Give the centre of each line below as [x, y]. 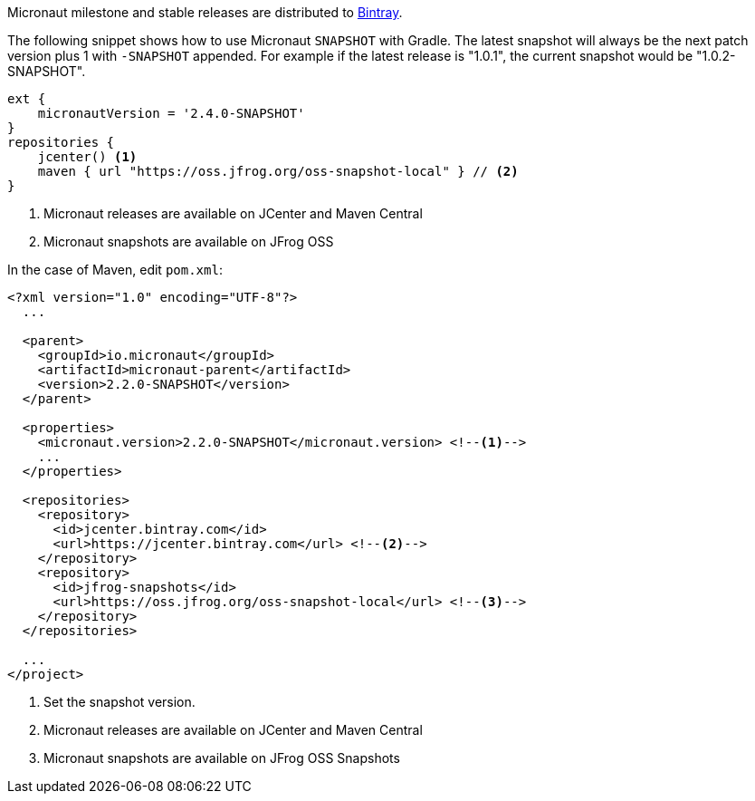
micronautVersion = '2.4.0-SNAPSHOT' [171, 113]
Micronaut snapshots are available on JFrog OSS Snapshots [222, 758]
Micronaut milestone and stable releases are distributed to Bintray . [205, 12]
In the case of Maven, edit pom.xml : [115, 270]
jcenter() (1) [87, 157]
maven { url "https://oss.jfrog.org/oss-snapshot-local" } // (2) [278, 171]
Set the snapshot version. [119, 702]
